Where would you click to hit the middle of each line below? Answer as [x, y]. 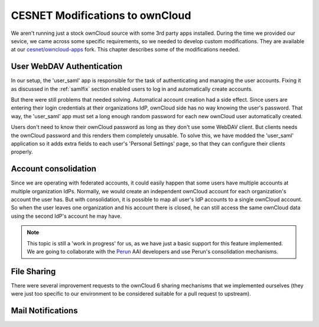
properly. [22, 152]
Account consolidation [54, 169]
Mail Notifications [44, 311]
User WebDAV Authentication [67, 67]
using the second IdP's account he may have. [66, 216]
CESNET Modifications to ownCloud [101, 15]
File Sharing [33, 271]
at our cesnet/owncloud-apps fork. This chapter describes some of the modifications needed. [125, 50]
